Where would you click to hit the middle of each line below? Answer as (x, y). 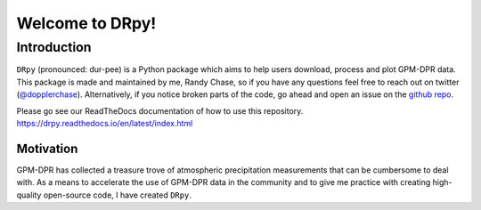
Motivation (47, 148)
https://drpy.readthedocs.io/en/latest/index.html (105, 123)
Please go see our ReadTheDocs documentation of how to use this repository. (160, 110)
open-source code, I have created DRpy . (117, 195)
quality (29, 195)
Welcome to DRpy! (86, 23)
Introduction (54, 47)
